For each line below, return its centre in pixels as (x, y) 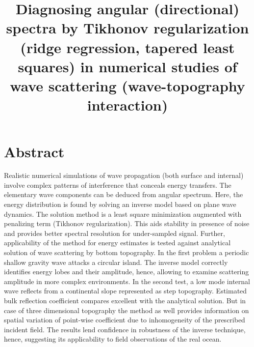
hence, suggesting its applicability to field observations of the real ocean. (113, 339)
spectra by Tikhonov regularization (127, 28)
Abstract (34, 152)
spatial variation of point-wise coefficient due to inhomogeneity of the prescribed (125, 320)
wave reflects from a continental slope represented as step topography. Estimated (126, 291)
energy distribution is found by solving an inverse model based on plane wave (120, 204)
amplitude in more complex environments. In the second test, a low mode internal (127, 281)
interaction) (127, 105)
